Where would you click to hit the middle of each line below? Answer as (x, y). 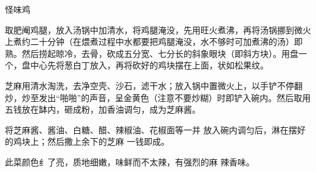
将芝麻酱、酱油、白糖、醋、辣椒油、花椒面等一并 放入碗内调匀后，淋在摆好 (155, 129)
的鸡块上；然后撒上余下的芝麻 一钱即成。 (87, 141)
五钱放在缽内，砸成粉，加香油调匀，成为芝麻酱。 (103, 109)
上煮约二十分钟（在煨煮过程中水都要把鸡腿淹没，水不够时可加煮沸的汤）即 (154, 41)
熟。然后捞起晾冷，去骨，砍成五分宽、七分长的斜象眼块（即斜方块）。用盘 (152, 53)
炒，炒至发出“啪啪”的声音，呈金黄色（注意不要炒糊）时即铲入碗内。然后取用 (158, 97)
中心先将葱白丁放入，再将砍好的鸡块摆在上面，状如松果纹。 (149, 65)
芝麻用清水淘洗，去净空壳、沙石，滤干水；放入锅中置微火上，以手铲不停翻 (154, 85)
